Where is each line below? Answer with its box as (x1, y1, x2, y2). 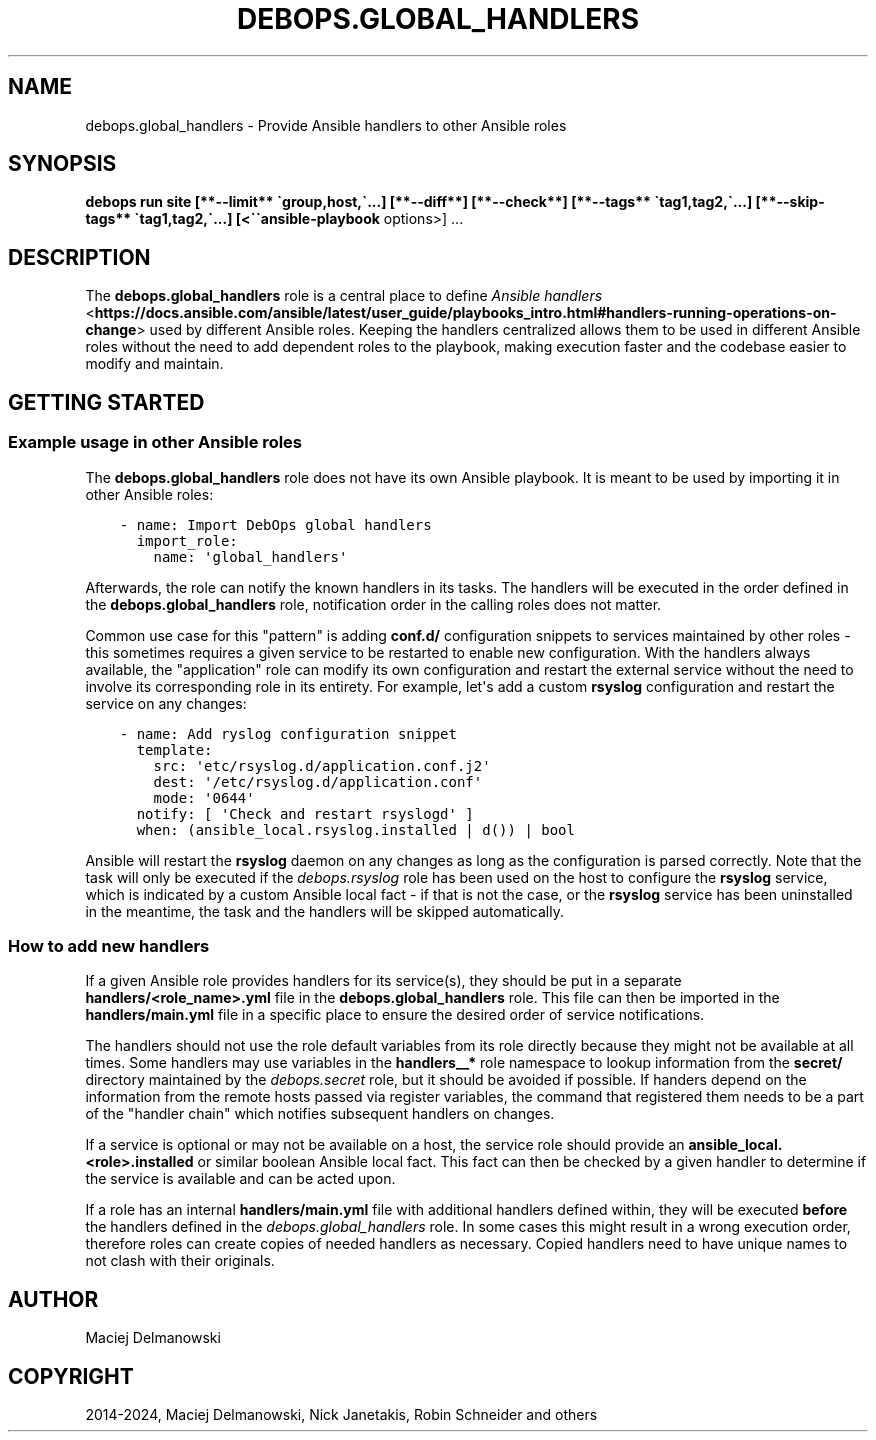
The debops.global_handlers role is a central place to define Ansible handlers (85, 287, 603, 305)
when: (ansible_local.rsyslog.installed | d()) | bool (136, 821, 575, 838)
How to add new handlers (8, 935, 210, 956)
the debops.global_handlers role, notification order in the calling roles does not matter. (85, 595, 662, 613)
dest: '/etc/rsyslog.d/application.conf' (153, 773, 483, 790)
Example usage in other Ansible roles (8, 432, 303, 453)
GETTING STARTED (8, 389, 205, 415)
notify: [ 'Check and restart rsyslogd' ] (136, 805, 474, 822)
